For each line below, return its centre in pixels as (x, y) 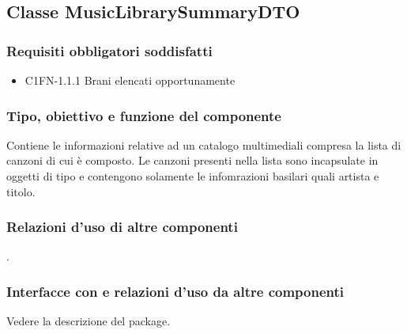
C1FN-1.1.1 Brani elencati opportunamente (130, 80)
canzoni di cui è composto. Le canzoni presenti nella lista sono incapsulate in (192, 160)
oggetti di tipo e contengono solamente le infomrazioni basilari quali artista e (193, 176)
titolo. (21, 191)
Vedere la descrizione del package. (89, 321)
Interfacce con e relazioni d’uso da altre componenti (175, 291)
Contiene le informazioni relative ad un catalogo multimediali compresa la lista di (204, 144)
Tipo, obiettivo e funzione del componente (144, 115)
